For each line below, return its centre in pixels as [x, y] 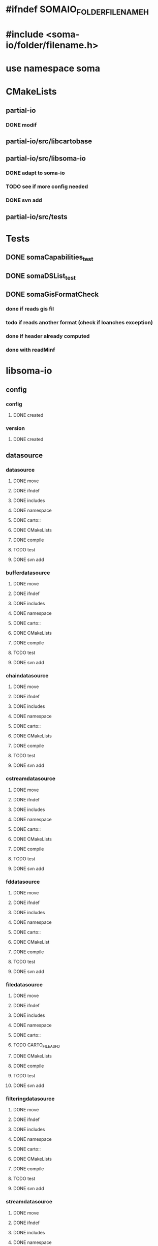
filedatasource [24, 984]
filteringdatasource [30, 1099]
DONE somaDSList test [41, 276]
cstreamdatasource [30, 778]
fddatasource [23, 882]
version [15, 428]
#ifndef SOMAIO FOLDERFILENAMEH [77, 10]
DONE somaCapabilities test [50, 258]
